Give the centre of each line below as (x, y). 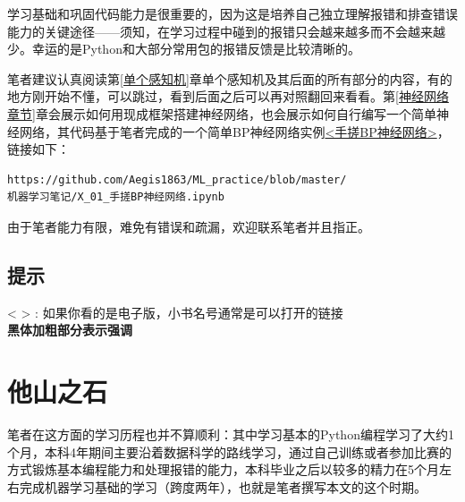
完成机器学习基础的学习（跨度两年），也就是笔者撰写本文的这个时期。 (223, 486)
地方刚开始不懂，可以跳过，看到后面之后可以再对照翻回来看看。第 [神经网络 (228, 96)
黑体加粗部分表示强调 (70, 330)
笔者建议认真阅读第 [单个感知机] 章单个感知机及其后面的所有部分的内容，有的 (230, 78)
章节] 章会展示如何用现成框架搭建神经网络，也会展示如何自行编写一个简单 (222, 113)
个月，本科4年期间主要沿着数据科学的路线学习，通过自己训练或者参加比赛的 (229, 451)
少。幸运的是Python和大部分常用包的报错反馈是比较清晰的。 (184, 49)
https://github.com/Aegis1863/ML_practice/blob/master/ (177, 179)
